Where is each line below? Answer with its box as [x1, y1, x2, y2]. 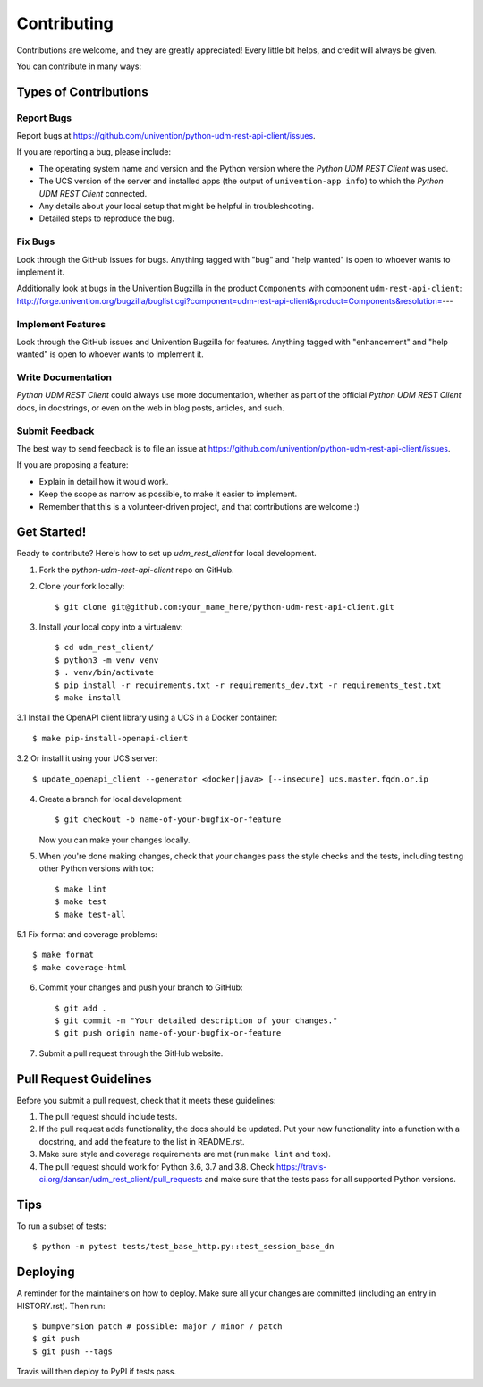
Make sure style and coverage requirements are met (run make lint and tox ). [38, 1149, 331, 1160]
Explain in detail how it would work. [38, 476, 169, 486]
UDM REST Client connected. [38, 188, 148, 199]
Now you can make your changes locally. [38, 834, 191, 845]
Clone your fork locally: [38, 581, 125, 592]
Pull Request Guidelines [16, 1071, 152, 1087]
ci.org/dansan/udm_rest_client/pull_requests [38, 1174, 203, 1184]
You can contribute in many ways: [16, 61, 142, 72]
